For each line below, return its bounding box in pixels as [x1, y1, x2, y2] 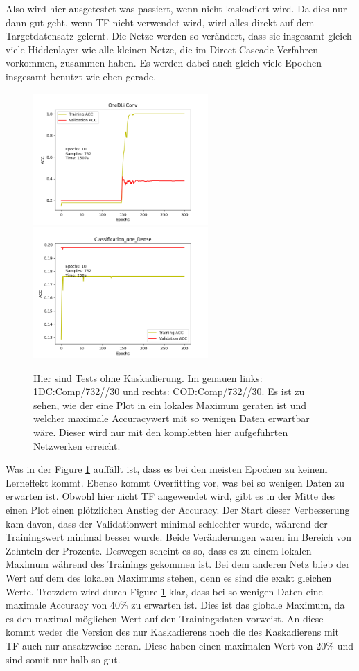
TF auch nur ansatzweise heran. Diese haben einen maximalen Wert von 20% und [6, 638, 353, 652]
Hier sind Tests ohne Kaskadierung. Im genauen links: [33, 370, 263, 385]
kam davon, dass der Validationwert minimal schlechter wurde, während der [6, 516, 328, 530]
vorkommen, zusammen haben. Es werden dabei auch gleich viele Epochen [6, 55, 322, 70]
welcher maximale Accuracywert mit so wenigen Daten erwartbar [33, 411, 310, 426]
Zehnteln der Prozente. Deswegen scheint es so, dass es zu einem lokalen [6, 543, 312, 557]
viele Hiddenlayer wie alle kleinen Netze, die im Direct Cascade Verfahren [6, 42, 319, 56]
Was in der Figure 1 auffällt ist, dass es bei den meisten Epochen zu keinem [6, 462, 328, 476]
